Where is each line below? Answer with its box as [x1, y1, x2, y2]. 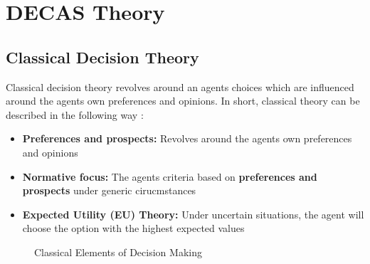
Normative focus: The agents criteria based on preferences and [22, 169, 317, 184]
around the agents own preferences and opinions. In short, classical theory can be [6, 93, 360, 108]
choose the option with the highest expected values [22, 221, 245, 236]
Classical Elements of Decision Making [34, 244, 202, 259]
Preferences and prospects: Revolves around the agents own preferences [22, 131, 352, 146]
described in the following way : [6, 107, 144, 122]
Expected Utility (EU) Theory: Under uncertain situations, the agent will [22, 206, 364, 221]
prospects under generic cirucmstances [22, 183, 196, 198]
